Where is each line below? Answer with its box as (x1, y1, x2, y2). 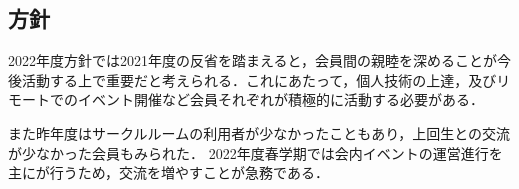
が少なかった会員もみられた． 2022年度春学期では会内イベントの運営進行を (8, 142, 503, 163)
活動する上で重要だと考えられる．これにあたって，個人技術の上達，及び (21, 69, 497, 90)
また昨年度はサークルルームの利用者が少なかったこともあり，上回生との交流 (8, 122, 511, 143)
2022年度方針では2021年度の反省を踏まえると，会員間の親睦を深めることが (8, 50, 498, 71)
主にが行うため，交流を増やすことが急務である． (8, 162, 329, 183)
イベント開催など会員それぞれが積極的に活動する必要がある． (77, 89, 484, 110)
